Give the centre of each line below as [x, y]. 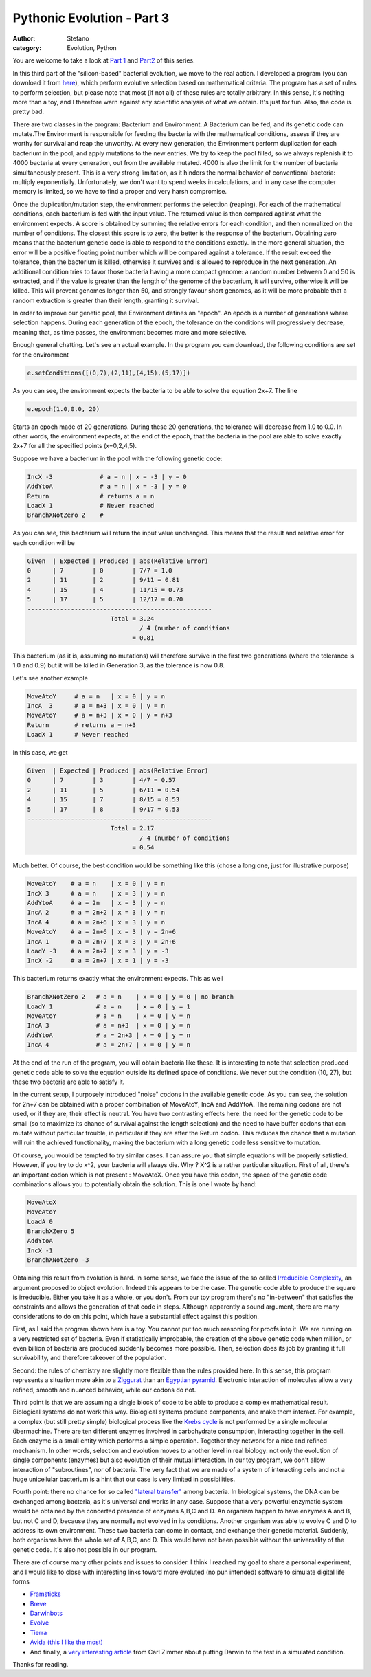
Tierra [38, 1632]
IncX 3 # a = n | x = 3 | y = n [96, 893]
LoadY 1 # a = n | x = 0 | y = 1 [109, 1006]
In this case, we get [40, 753]
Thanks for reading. [41, 1665]
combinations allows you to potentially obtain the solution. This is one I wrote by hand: [135, 1184]
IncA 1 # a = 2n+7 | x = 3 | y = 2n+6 [102, 941]
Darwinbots [46, 1613]
